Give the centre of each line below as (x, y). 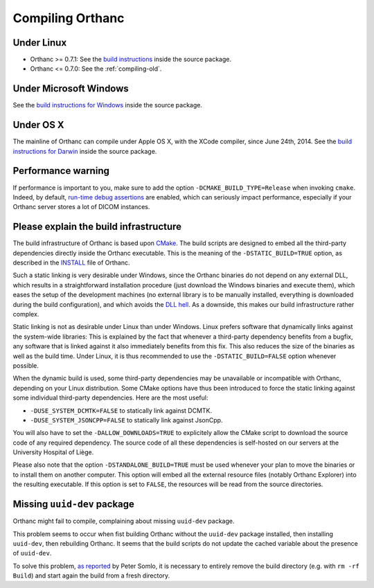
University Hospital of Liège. (53, 452)
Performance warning (61, 171)
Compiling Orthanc (69, 18)
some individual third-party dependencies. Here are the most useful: (110, 398)
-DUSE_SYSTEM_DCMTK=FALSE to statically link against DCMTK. (121, 410)
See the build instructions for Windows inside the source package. (107, 105)
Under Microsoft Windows (71, 89)
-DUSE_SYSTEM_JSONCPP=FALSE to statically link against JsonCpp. (126, 420)
